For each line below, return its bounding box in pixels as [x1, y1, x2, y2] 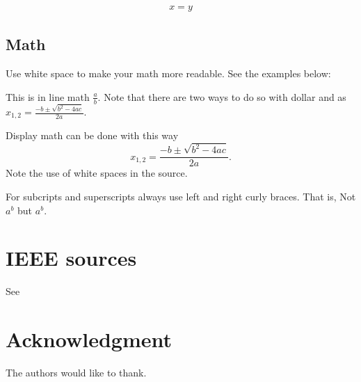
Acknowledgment [6, 325, 172, 353]
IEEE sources [6, 244, 137, 272]
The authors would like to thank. [6, 365, 147, 380]
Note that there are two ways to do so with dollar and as [104, 89, 346, 104]
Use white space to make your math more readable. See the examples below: [6, 66, 331, 81]
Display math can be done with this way [6, 128, 179, 143]
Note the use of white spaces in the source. [6, 166, 188, 180]
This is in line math [6, 89, 90, 104]
